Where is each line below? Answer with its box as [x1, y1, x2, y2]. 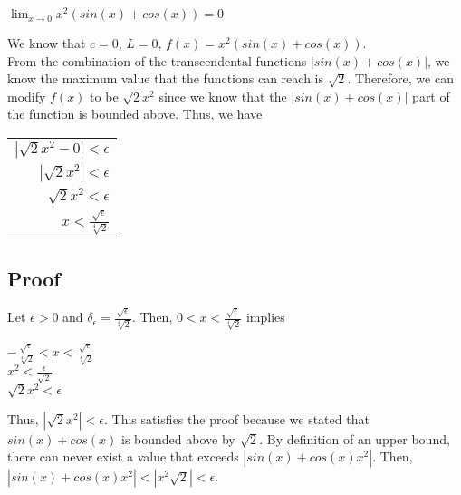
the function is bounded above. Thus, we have [7, 104, 263, 123]
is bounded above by [121, 429, 235, 448]
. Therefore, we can [347, 69, 454, 88]
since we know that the [158, 86, 287, 105]
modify [7, 86, 46, 105]
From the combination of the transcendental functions [7, 51, 307, 70]
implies [245, 307, 285, 326]
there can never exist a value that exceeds [7, 447, 239, 466]
